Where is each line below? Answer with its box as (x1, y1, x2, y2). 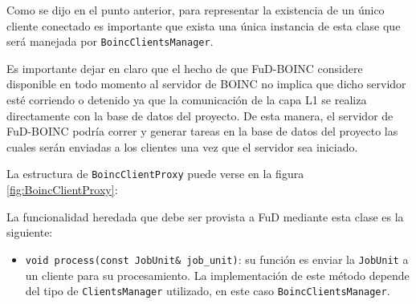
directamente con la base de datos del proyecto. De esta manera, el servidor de (6, 107, 394, 124)
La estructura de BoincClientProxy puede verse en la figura (6, 165, 304, 182)
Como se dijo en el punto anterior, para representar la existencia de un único (6, 2, 385, 18)
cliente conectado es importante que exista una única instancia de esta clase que (6, 17, 401, 34)
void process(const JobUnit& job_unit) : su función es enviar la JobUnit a (25, 250, 409, 267)
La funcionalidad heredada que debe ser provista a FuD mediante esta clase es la (6, 208, 404, 225)
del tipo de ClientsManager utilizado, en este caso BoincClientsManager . (25, 282, 390, 299)
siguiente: (6, 224, 53, 241)
